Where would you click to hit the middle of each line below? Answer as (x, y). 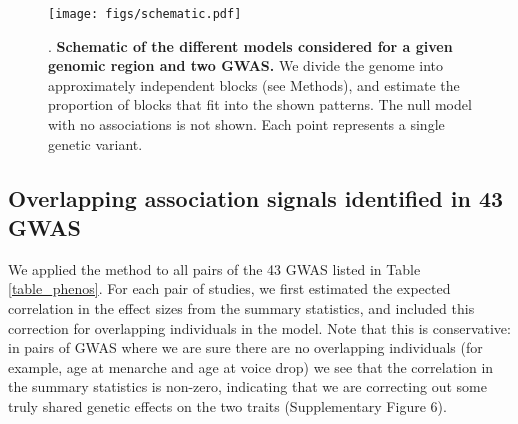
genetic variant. (95, 143)
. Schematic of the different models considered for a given (250, 45)
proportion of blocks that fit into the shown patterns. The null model (260, 104)
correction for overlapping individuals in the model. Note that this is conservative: (259, 327)
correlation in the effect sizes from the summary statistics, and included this (241, 308)
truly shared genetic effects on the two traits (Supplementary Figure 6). (227, 405)
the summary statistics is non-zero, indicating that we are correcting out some (247, 386)
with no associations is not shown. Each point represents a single (246, 124)
